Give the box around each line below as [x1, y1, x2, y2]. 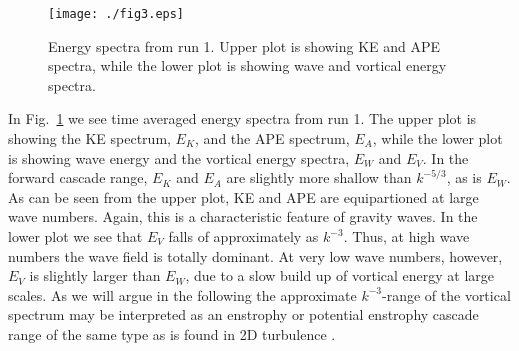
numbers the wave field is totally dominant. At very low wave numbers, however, [8, 245, 503, 266]
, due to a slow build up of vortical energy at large [185, 265, 495, 286]
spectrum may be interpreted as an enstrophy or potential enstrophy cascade [8, 304, 479, 325]
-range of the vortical [382, 284, 511, 305]
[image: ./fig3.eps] [48, 7, 185, 21]
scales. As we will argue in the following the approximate [8, 284, 357, 305]
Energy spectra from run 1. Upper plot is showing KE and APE [48, 35, 441, 56]
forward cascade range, [8, 167, 148, 188]
